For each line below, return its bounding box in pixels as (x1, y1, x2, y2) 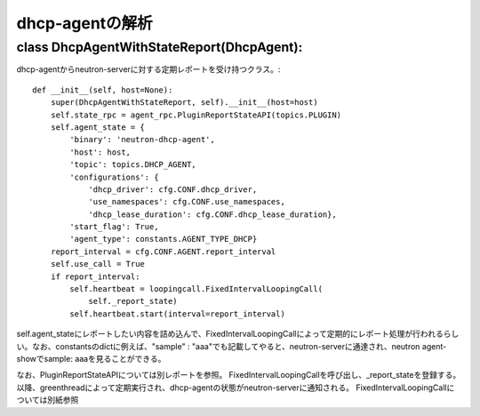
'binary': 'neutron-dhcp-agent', (69, 134, 215, 145)
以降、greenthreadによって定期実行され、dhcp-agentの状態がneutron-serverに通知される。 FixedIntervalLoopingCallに (16, 382, 455, 393)
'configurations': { (69, 172, 159, 182)
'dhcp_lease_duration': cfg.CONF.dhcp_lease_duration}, (88, 209, 337, 220)
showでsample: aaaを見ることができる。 (16, 353, 166, 364)
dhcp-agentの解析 (16, 13, 153, 33)
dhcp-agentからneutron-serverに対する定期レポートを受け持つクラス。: (16, 64, 281, 75)
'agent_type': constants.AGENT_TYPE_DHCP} (69, 234, 258, 244)
